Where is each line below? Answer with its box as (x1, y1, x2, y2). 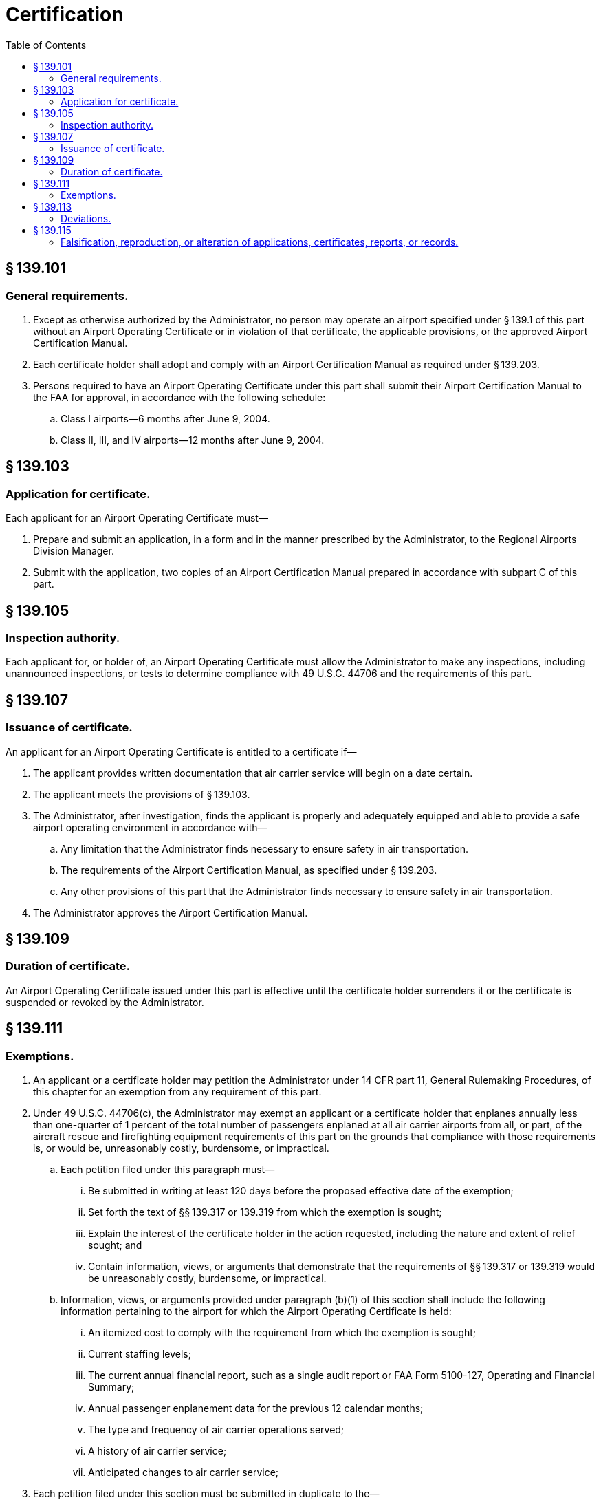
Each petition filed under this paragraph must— (61, 1164, 275, 1176)
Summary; (88, 1381, 135, 1393)
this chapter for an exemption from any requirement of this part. (33, 1086, 322, 1098)
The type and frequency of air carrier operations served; (88, 1424, 345, 1436)
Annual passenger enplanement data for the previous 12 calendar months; (88, 1402, 424, 1415)
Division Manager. (33, 545, 114, 557)
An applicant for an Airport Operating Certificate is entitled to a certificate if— (6, 745, 357, 758)
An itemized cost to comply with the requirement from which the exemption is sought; (88, 1327, 477, 1339)
